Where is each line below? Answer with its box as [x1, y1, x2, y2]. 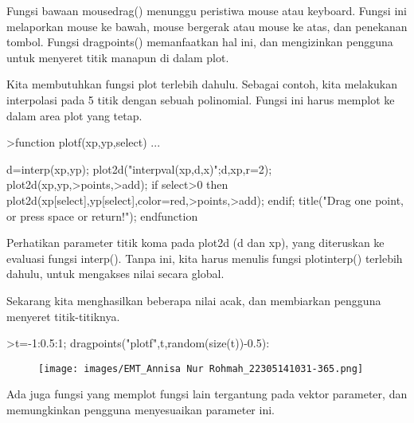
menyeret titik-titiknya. [6, 307, 120, 324]
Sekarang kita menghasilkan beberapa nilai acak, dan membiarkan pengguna [6, 292, 381, 308]
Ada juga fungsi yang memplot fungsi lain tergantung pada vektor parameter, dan [6, 386, 408, 402]
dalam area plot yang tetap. [6, 107, 143, 123]
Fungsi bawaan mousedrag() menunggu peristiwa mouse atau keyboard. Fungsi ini [6, 2, 407, 18]
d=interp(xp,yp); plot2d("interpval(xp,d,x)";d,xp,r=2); [6, 160, 272, 177]
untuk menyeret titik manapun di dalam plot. [6, 49, 229, 65]
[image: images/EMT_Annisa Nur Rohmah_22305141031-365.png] [38, 362, 364, 374]
